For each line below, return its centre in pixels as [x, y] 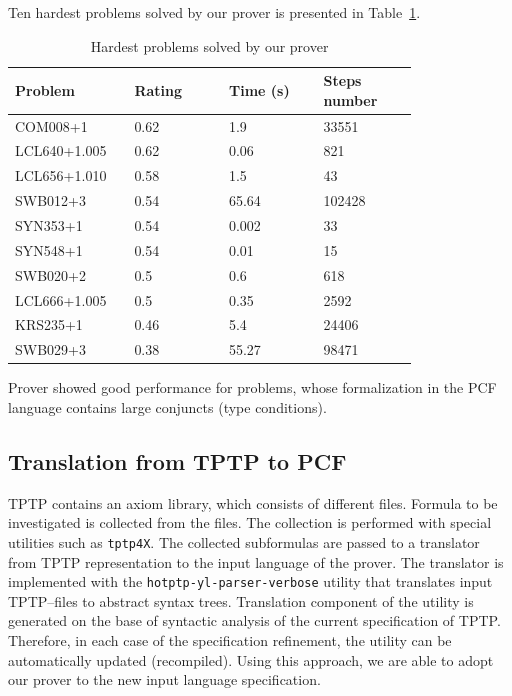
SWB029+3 [50, 349]
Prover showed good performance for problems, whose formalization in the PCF [252, 387]
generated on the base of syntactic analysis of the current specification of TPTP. [254, 620]
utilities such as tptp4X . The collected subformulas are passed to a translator [244, 541]
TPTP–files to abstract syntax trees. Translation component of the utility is [241, 600]
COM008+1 [51, 125]
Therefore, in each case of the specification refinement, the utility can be [230, 639]
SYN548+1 [49, 249]
